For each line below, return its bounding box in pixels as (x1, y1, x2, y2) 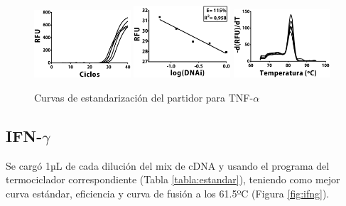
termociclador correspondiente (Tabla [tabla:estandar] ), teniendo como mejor (6, 172, 340, 187)
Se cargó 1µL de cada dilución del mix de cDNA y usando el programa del (6, 158, 330, 173)
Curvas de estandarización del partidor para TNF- (34, 90, 254, 104)
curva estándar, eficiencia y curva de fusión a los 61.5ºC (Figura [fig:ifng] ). (6, 185, 330, 200)
